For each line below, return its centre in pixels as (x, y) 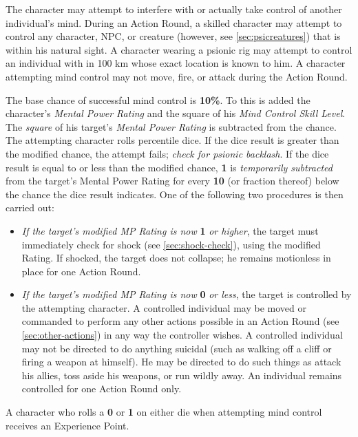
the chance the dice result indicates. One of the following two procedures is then (175, 194)
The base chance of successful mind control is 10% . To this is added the (158, 99)
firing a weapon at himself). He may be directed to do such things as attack (181, 362)
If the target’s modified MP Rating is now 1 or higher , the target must (170, 230)
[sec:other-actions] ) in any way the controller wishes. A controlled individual (182, 335)
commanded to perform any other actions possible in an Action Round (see (180, 321)
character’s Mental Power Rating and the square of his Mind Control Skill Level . (176, 113)
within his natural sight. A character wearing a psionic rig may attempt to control (179, 49)
